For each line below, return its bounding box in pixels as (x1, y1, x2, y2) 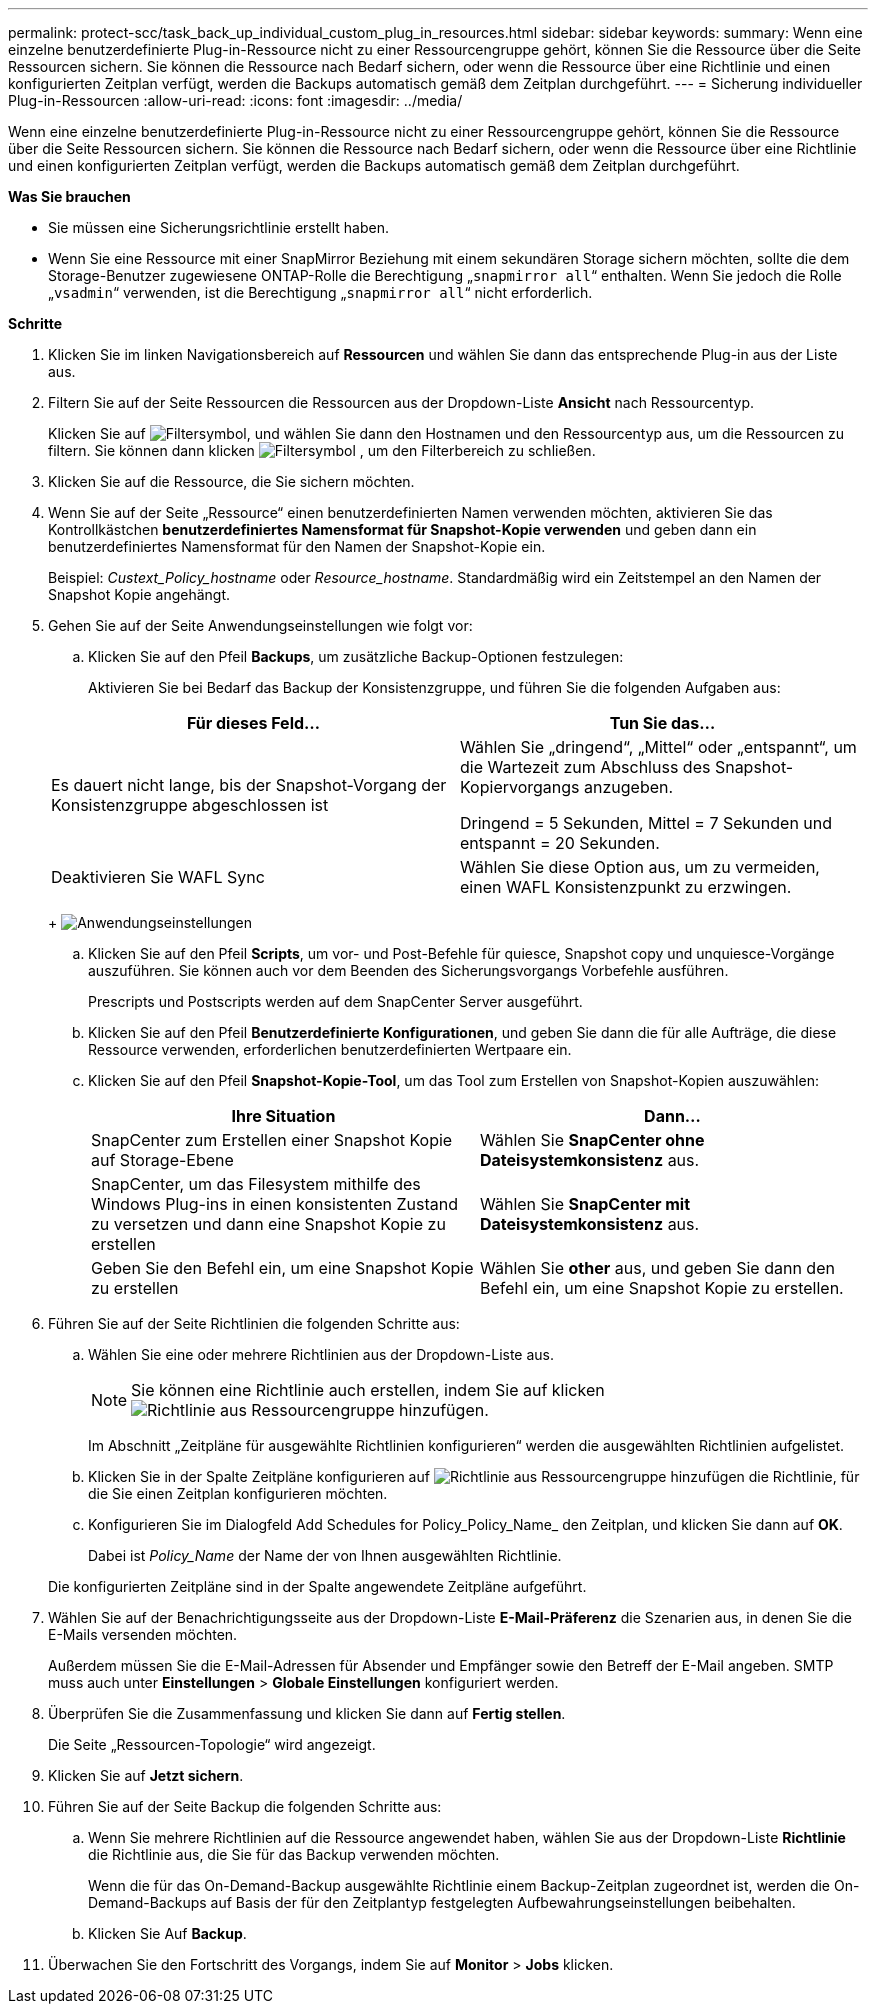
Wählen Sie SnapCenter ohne (480, 1130, 705, 1150)
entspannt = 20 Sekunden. (460, 833, 660, 853)
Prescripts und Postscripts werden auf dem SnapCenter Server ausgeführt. (88, 993, 583, 1010)
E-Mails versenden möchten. (48, 1626, 238, 1643)
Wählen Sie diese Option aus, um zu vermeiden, (460, 857, 820, 877)
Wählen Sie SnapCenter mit (480, 1194, 691, 1214)
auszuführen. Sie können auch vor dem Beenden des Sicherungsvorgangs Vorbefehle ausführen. (88, 962, 729, 979)
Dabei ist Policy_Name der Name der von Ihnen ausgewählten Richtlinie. (88, 1547, 562, 1564)
